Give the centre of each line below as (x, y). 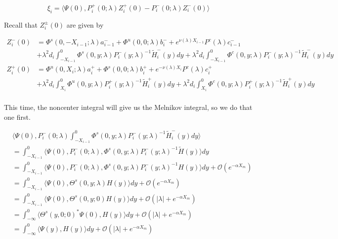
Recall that (21, 24)
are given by (85, 24)
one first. (17, 117)
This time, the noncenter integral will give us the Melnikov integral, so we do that (128, 107)
